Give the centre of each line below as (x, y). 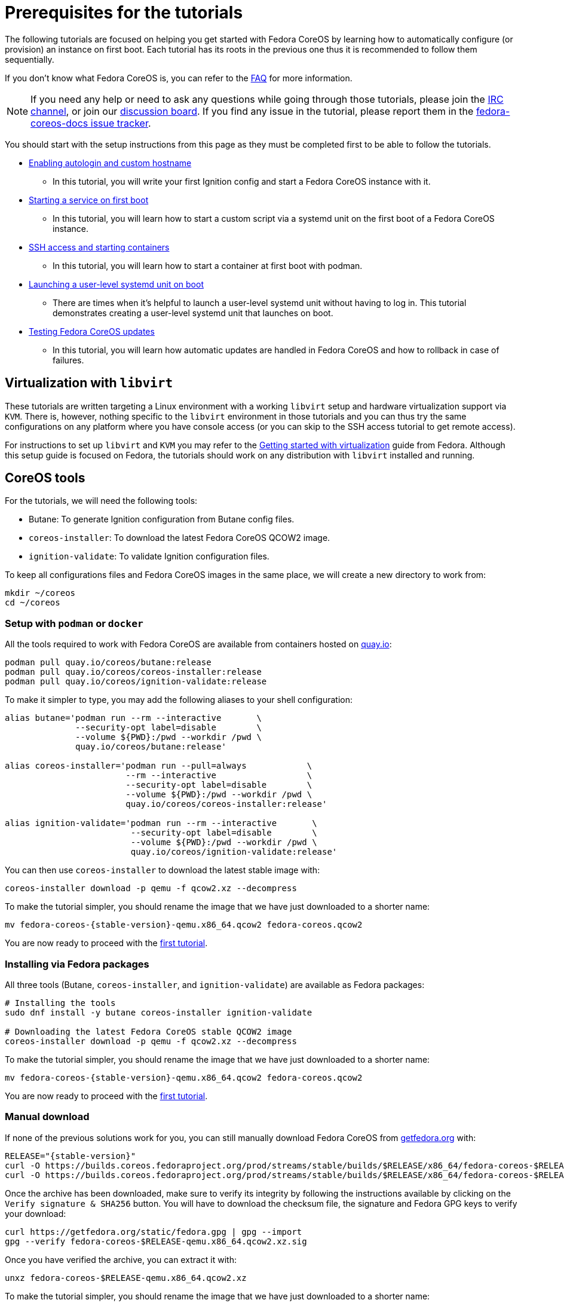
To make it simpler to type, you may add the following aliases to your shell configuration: (179, 700)
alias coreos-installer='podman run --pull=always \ (159, 766)
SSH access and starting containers (99, 247)
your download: (36, 1213)
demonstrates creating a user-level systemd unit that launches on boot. (193, 313)
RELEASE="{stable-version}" (70, 1156)
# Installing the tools (60, 1003)
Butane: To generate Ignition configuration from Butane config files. (162, 519)
